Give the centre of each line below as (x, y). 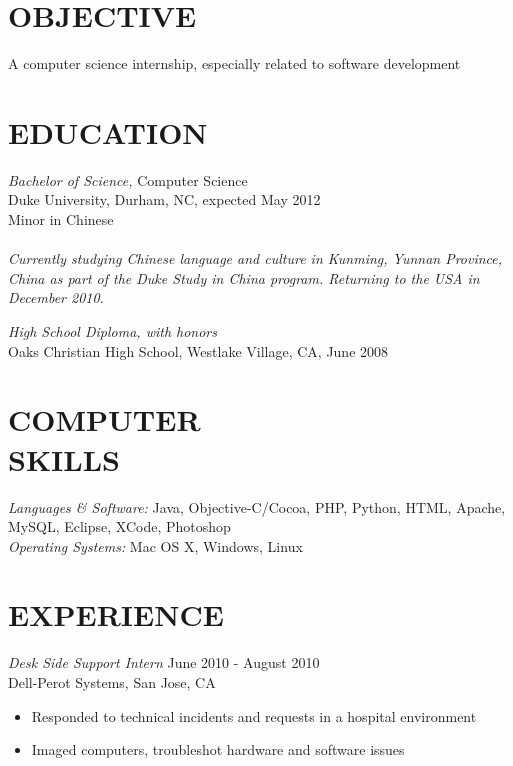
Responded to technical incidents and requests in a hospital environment (254, 715)
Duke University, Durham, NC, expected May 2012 (164, 199)
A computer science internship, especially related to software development (234, 63)
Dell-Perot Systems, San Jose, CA (112, 682)
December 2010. (56, 297)
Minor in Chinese (61, 219)
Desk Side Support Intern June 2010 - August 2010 (164, 662)
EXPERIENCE (116, 614)
